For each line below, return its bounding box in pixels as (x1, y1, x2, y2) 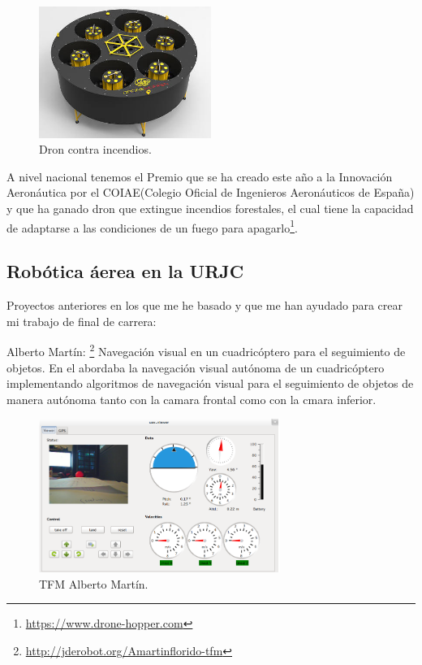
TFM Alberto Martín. (39, 575, 149, 592)
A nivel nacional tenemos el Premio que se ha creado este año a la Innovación (6, 167, 393, 185)
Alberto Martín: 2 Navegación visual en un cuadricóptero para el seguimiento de (6, 341, 406, 359)
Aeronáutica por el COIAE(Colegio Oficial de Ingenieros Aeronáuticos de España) (6, 184, 415, 201)
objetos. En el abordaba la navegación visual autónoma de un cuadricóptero (6, 359, 385, 376)
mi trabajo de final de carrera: (6, 312, 157, 329)
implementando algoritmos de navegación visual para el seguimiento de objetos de (6, 375, 414, 392)
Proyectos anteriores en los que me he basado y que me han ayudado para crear (6, 297, 403, 314)
